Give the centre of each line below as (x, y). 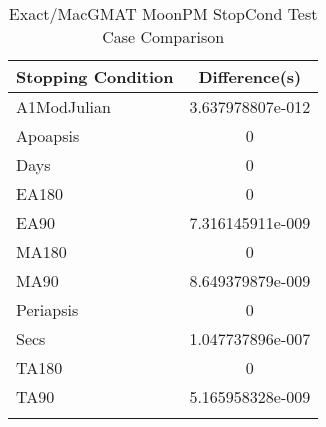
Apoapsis (48, 135)
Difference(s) (250, 76)
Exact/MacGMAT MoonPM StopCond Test (163, 13)
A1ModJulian (63, 106)
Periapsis (47, 309)
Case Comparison (163, 36)
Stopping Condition (95, 76)
